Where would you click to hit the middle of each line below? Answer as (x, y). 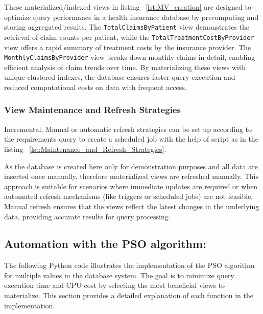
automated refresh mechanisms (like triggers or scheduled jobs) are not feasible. (129, 196)
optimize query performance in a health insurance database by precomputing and (131, 17)
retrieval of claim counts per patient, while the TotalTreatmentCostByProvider (129, 37)
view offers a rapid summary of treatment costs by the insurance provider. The (128, 47)
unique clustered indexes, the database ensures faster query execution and (120, 77)
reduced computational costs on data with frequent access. (95, 87)
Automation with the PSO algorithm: (105, 244)
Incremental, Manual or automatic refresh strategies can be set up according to (128, 129)
